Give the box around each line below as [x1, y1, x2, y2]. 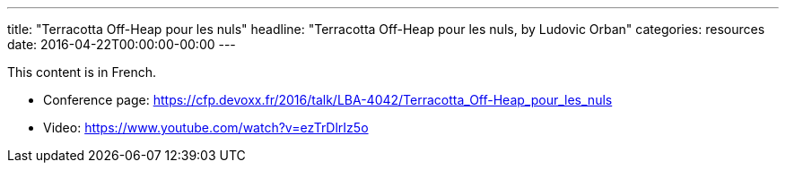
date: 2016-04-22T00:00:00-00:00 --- [7, 37, 236, 52]
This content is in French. [7, 64, 157, 80]
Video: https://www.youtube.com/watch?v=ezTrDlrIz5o [43, 120, 369, 135]
